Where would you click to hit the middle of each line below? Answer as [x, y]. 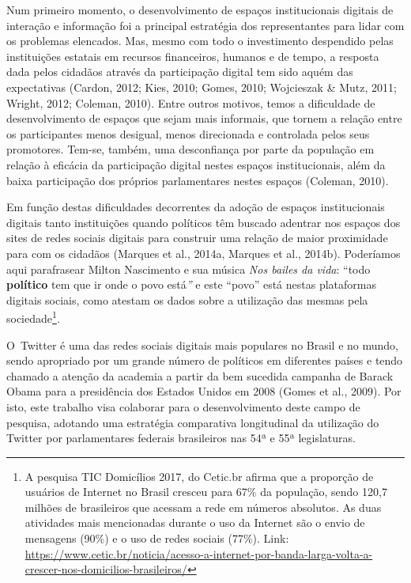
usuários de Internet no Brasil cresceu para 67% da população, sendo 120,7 [206, 492]
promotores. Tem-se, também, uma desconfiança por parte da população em [190, 149]
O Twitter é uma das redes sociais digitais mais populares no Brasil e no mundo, [202, 344]
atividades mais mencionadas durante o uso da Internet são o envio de [195, 522]
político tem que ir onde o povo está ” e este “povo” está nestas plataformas [191, 284]
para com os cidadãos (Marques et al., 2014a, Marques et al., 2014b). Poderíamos [204, 253]
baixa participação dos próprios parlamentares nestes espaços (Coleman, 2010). [198, 180]
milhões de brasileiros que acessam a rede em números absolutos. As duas [203, 507]
